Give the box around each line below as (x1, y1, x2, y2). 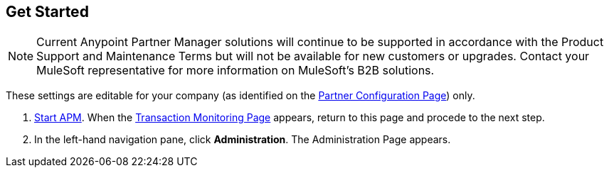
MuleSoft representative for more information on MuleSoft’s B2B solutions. (36, 63, 435, 78)
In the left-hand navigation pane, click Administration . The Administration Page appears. (34, 133, 451, 146)
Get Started (6, 3, 89, 21)
